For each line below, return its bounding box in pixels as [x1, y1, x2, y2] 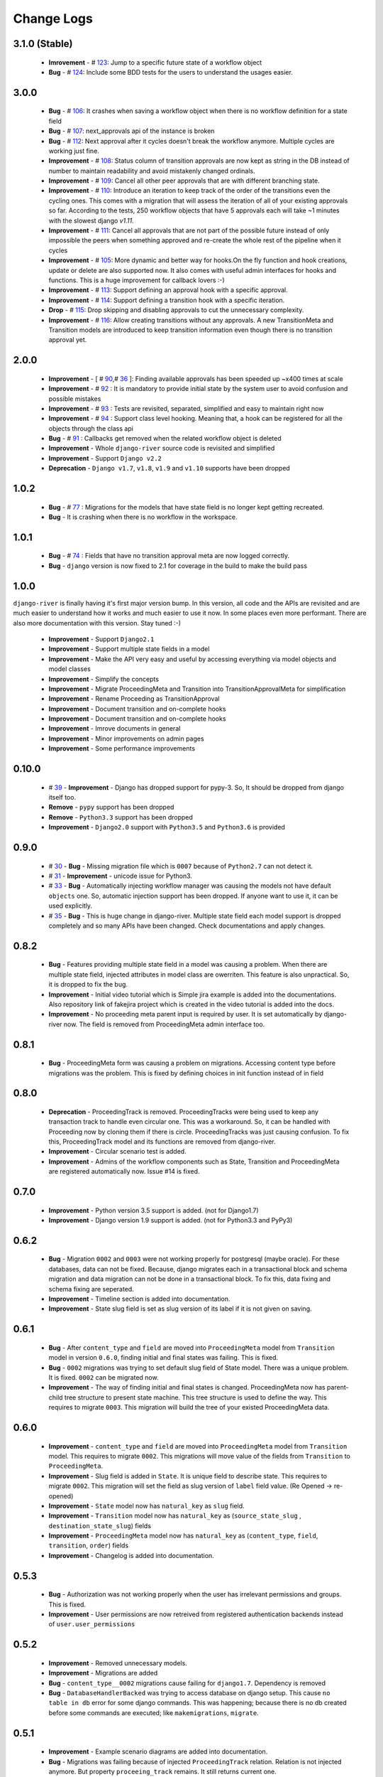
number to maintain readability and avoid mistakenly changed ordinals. [48, 166, 255, 175]
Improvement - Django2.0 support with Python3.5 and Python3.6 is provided [48, 823, 285, 832]
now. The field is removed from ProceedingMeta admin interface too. [63, 1020, 265, 1029]
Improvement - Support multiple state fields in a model [48, 645, 210, 653]
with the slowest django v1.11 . [48, 216, 134, 225]
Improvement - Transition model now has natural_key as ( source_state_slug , [48, 1511, 301, 1520]
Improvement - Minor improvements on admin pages [48, 734, 205, 743]
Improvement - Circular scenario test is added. [48, 1147, 187, 1156]
